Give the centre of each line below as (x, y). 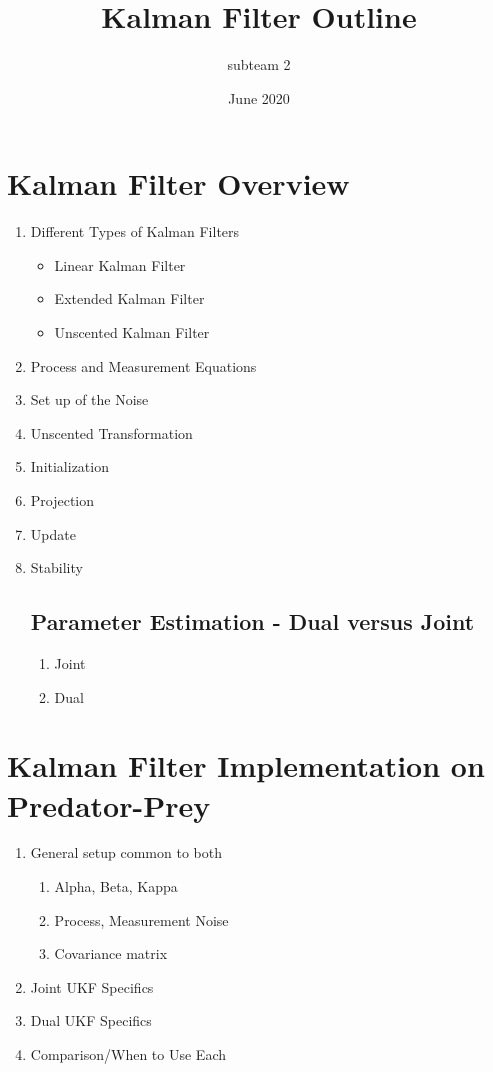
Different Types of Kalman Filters (135, 231)
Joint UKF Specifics (92, 986)
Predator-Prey (109, 804)
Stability (56, 567)
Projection (62, 500)
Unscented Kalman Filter (132, 332)
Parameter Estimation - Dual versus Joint (252, 621)
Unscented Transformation (111, 432)
